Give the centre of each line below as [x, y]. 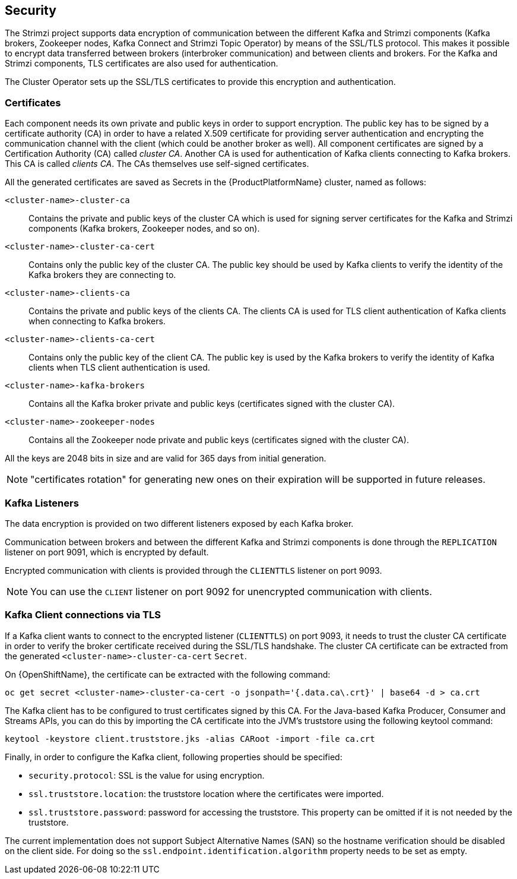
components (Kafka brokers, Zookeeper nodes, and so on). [144, 229]
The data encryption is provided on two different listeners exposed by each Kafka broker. [179, 523]
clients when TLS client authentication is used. [119, 368]
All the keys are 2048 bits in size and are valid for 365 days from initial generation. [166, 459]
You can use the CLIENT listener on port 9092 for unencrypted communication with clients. [231, 591]
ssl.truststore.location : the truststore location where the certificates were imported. [206, 793]
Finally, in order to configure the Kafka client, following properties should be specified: [174, 757]
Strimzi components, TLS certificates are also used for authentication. [142, 64]
